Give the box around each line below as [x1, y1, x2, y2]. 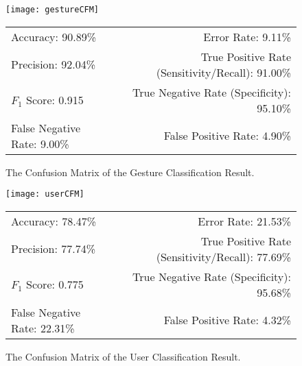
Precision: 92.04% [11, 56, 96, 73]
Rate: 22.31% [11, 319, 75, 336]
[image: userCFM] [5, 189, 84, 199]
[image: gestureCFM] [5, 5, 100, 14]
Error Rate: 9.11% [203, 28, 291, 45]
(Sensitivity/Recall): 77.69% [156, 248, 291, 265]
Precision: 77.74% [11, 241, 96, 257]
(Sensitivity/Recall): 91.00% [156, 64, 291, 80]
